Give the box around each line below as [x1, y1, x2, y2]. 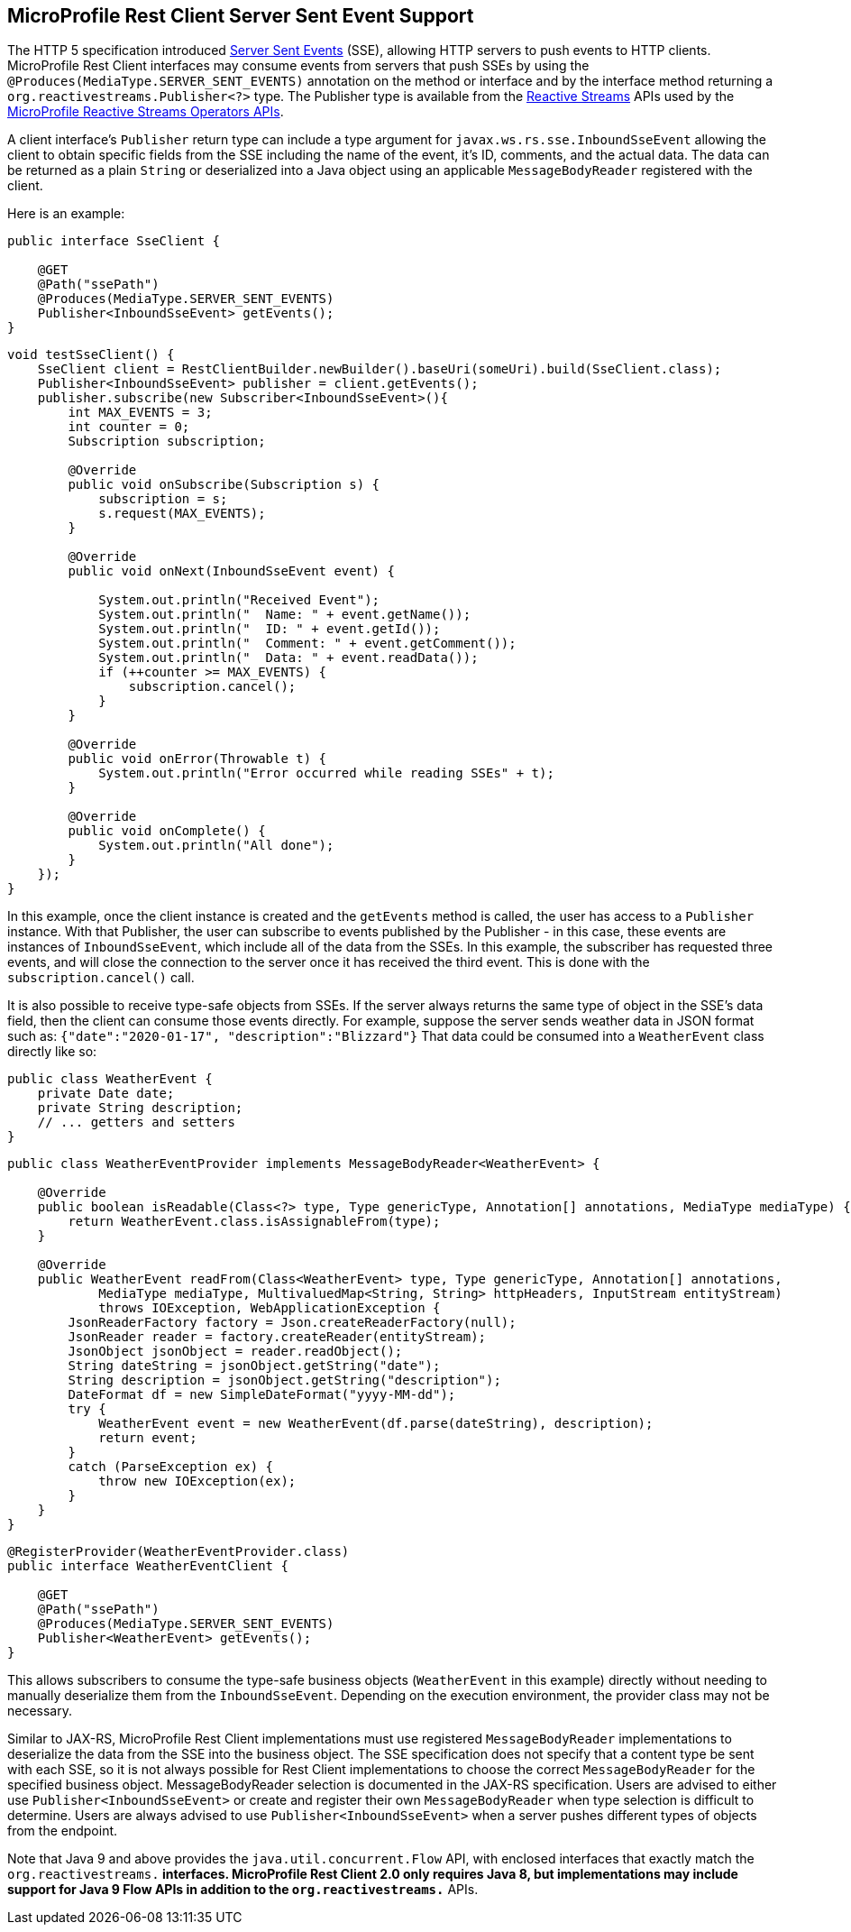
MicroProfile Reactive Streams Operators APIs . [7, 104, 284, 120]
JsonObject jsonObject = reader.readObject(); [68, 1344, 403, 1359]
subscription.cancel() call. [7, 970, 195, 986]
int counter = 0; [68, 419, 190, 435]
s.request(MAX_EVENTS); [98, 506, 266, 521]
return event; [98, 1431, 197, 1446]
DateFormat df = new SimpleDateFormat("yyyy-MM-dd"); [68, 1387, 456, 1403]
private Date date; [37, 1086, 175, 1101]
